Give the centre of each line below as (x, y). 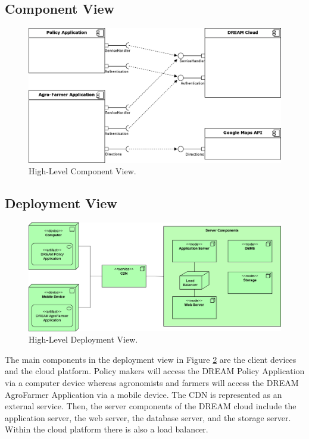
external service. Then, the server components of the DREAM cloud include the (151, 406)
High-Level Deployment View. (83, 339)
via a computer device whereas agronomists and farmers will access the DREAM (152, 383)
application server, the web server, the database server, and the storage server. (148, 417)
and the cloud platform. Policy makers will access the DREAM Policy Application (155, 371)
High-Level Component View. (82, 171)
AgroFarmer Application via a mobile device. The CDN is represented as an (143, 394)
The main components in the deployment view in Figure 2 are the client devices (151, 359)
